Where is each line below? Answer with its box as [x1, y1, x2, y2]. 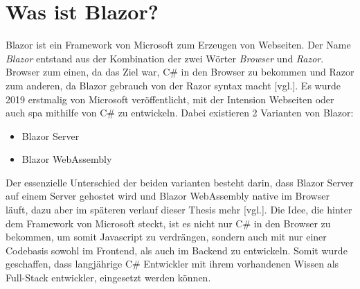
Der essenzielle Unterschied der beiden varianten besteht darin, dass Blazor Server [6, 175, 354, 189]
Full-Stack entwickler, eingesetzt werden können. [6, 270, 211, 285]
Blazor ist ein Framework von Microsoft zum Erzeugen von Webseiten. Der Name [6, 37, 351, 52]
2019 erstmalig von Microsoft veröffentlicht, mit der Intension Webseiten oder [6, 91, 334, 106]
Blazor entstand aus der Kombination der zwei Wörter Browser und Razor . [6, 51, 324, 65]
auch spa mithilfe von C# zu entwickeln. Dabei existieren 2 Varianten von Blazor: [6, 105, 354, 120]
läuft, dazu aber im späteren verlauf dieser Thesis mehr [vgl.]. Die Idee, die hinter [6, 202, 352, 217]
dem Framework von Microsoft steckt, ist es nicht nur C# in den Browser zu [6, 216, 331, 230]
